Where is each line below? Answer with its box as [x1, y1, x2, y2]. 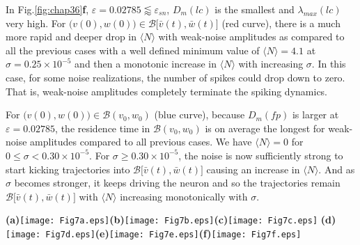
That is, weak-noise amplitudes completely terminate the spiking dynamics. [6, 84, 328, 98]
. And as [318, 161, 355, 176]
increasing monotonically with [120, 189, 248, 203]
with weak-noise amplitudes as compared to [158, 29, 345, 44]
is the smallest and [214, 2, 295, 16]
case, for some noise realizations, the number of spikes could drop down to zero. [6, 70, 345, 84]
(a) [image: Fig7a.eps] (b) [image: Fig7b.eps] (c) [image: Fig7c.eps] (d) [6, 212, 336, 227]
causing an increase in [206, 161, 300, 176]
